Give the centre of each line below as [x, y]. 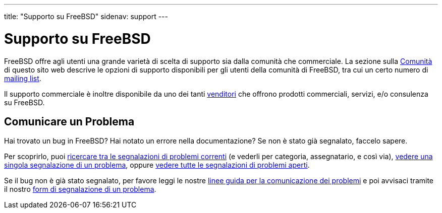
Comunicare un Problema [69, 121]
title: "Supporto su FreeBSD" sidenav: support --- [86, 16]
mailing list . [23, 78]
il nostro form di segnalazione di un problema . [80, 189]
